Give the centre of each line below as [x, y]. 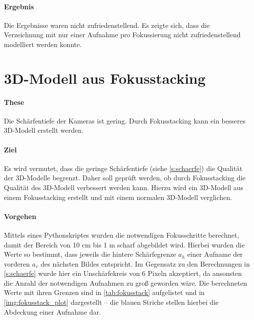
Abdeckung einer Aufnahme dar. [53, 311]
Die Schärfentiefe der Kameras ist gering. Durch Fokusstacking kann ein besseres [125, 120]
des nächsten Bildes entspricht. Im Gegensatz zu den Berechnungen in [145, 263]
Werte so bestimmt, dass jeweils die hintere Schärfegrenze [90, 254]
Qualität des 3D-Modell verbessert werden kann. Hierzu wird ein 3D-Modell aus [124, 187]
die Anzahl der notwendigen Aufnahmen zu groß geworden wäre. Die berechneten [126, 283]
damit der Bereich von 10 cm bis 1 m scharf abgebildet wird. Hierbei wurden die [124, 244]
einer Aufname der [215, 254]
